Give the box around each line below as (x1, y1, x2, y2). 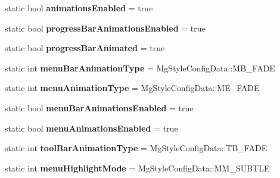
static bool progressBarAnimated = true (5, 42, 165, 54)
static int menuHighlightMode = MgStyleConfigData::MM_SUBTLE (5, 161, 270, 174)
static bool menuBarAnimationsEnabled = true (5, 101, 194, 114)
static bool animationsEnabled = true (5, 2, 153, 14)
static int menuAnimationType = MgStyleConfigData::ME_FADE (5, 82, 260, 94)
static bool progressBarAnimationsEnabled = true (5, 21, 206, 34)
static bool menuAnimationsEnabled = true (5, 121, 178, 134)
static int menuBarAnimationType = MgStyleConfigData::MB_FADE (5, 61, 275, 74)
